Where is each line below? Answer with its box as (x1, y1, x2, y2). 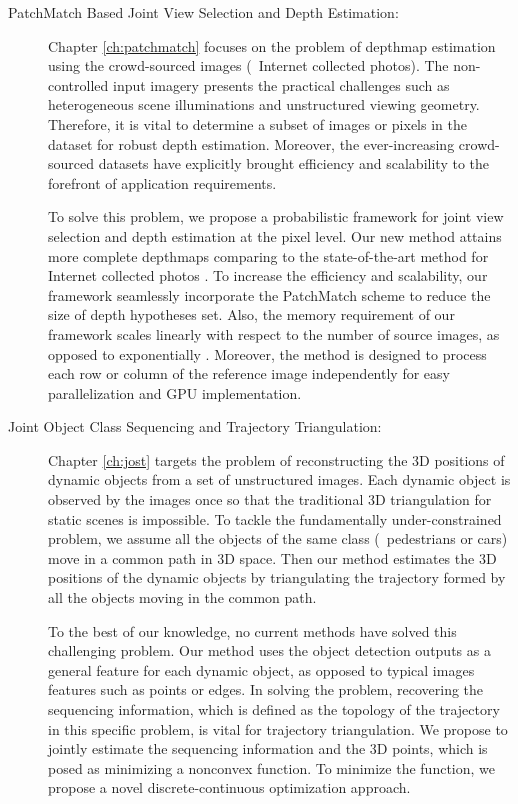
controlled (48, 74, 109, 95)
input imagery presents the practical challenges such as (112, 74, 450, 95)
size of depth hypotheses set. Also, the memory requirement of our (48, 304, 455, 325)
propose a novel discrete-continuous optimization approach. (48, 777, 411, 798)
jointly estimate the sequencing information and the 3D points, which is (48, 738, 488, 759)
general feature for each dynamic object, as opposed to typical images (48, 659, 475, 680)
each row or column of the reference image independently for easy (48, 363, 450, 384)
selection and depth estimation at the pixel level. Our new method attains (48, 225, 502, 246)
